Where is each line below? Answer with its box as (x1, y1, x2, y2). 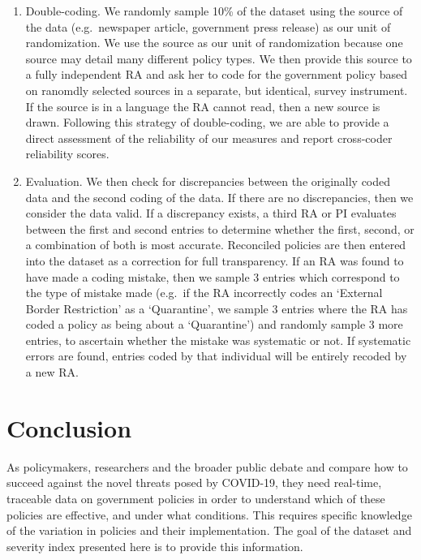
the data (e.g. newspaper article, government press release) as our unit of (25, 18, 391, 35)
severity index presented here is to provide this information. (6, 537, 303, 554)
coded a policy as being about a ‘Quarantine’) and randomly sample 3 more (25, 316, 403, 333)
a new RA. (25, 364, 79, 381)
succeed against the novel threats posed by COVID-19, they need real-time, (6, 474, 382, 491)
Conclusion (6, 411, 132, 444)
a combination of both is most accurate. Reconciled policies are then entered (25, 236, 406, 253)
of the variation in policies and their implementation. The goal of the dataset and (6, 522, 412, 539)
